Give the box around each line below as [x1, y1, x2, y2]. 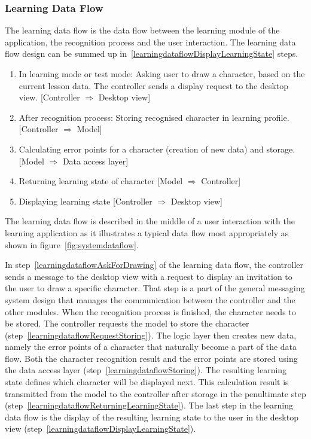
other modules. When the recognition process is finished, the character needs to [5, 305, 296, 318]
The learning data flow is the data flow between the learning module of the [5, 24, 280, 36]
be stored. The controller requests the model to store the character [5, 317, 249, 330]
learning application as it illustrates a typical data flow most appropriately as [5, 226, 289, 239]
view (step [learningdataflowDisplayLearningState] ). [5, 422, 196, 435]
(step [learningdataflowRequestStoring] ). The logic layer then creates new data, [5, 328, 297, 341]
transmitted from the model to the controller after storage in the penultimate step [5, 387, 306, 400]
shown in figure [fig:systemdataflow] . [5, 238, 139, 251]
